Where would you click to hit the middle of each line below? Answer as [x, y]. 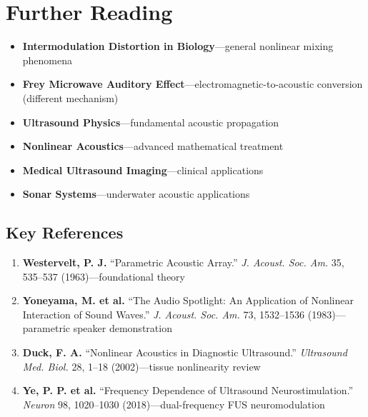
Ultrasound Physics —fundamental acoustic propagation [151, 122]
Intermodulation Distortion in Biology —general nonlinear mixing [178, 46]
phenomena [48, 60]
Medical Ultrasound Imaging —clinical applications [143, 170]
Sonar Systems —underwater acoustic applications [136, 194]
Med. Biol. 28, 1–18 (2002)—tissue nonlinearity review [141, 366]
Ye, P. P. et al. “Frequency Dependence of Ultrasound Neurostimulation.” [188, 390]
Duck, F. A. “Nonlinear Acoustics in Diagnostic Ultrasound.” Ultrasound [185, 352]
